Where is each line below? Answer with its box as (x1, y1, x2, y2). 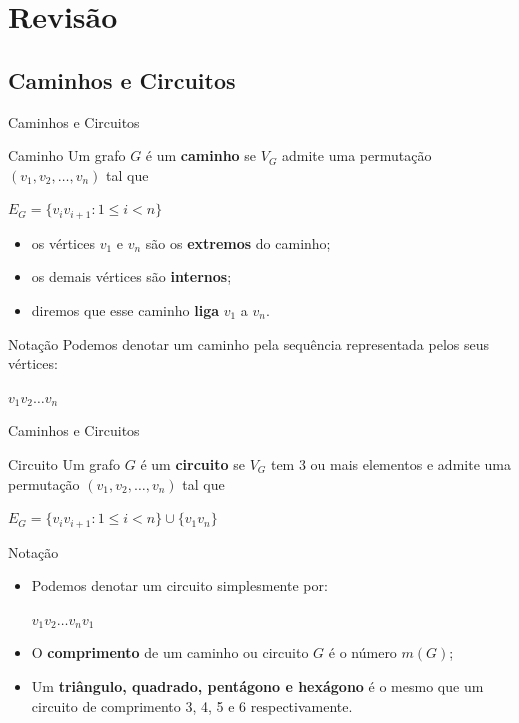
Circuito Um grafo (8, 453, 121, 474)
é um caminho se (145, 145, 257, 166)
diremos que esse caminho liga (31, 300, 220, 320)
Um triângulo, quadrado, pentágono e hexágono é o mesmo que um (31, 675, 484, 696)
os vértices (31, 232, 95, 253)
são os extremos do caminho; (145, 232, 331, 253)
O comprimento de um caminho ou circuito (31, 642, 309, 663)
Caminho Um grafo (8, 145, 126, 166)
